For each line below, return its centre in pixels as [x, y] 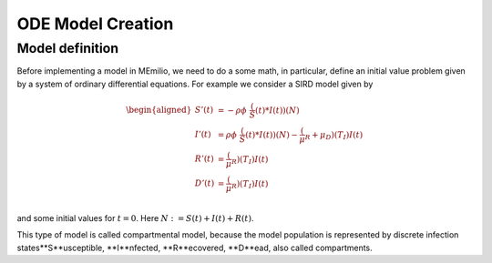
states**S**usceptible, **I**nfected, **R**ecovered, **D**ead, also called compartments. [195, 248]
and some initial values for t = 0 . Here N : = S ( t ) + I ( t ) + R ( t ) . [135, 217]
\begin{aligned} [159, 110]
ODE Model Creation [95, 24]
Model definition [67, 48]
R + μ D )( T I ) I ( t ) [334, 136]
